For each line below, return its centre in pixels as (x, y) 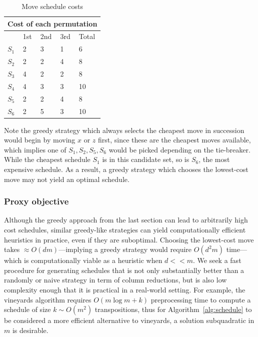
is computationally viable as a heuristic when (93, 260)
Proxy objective (36, 201)
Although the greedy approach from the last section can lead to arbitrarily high (126, 220)
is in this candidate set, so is (146, 159)
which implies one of (35, 149)
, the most (214, 159)
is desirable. (30, 330)
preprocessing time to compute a (201, 299)
